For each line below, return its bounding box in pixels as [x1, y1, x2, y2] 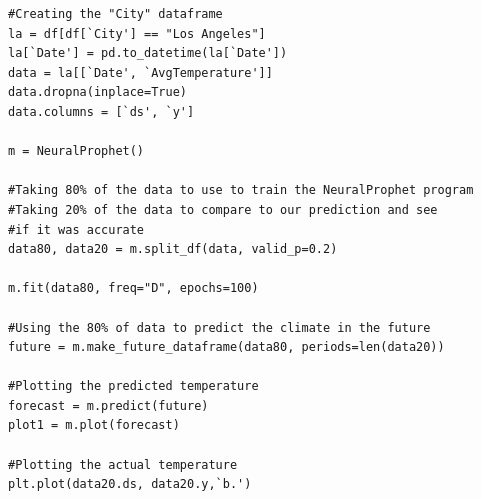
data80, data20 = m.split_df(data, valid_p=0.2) [8, 242, 338, 257]
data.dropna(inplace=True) [8, 85, 187, 100]
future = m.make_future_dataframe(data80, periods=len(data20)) [8, 340, 445, 355]
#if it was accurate [8, 222, 145, 237]
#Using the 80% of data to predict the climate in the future [8, 320, 431, 335]
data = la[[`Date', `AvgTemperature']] [8, 65, 273, 80]
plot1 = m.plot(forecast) [8, 418, 180, 433]
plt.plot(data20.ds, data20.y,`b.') [8, 477, 252, 492]
